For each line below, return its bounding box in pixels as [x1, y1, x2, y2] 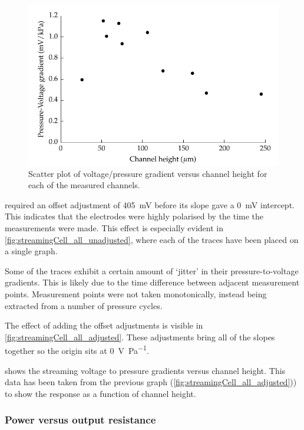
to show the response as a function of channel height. [5, 387, 196, 399]
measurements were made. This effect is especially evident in [5, 221, 223, 234]
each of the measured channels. [28, 179, 140, 191]
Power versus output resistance [5, 412, 156, 427]
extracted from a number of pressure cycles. [5, 299, 163, 311]
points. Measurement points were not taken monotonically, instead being [5, 287, 267, 300]
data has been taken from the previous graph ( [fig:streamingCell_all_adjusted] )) [5, 376, 297, 388]
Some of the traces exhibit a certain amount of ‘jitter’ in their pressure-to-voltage [5, 264, 299, 277]
